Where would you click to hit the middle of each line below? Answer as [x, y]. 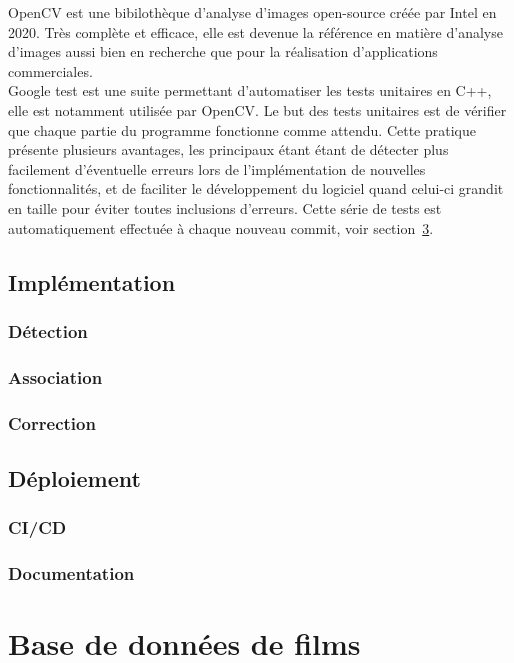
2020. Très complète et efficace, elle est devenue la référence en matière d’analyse [255, 31]
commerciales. [50, 70]
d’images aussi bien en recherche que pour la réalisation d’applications [223, 51]
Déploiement [74, 477]
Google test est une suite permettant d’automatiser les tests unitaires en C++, [250, 90]
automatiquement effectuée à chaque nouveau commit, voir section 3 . [221, 227]
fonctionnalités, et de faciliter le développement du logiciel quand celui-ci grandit [256, 188]
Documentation [71, 572]
